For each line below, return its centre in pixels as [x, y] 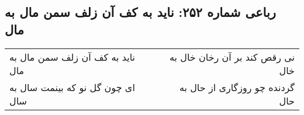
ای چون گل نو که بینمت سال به [72, 87]
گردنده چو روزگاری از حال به [237, 87]
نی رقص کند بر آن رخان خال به [232, 57]
